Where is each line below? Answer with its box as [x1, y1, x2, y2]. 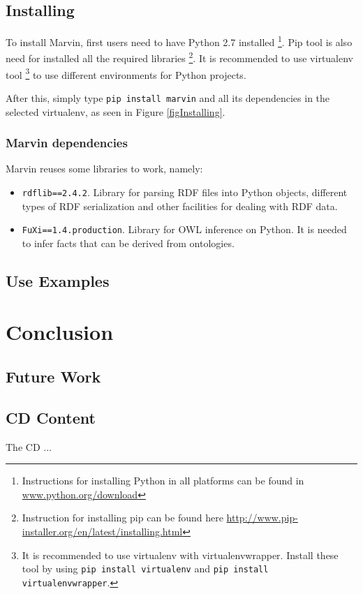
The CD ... [6, 439, 52, 454]
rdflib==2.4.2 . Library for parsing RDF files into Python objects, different [22, 185, 348, 200]
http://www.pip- [226, 510, 298, 525]
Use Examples [6, 269, 110, 291]
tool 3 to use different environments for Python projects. [6, 65, 246, 82]
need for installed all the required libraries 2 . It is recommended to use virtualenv [6, 49, 353, 66]
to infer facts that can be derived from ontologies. [22, 235, 235, 250]
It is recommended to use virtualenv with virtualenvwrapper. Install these [22, 547, 339, 562]
